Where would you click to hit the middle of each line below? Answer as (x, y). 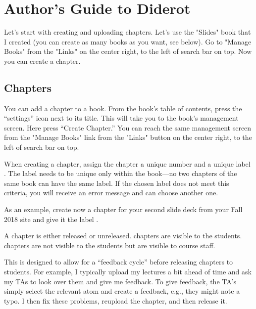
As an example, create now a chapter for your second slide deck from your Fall (123, 209)
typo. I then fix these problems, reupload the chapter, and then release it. (116, 300)
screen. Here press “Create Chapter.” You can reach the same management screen (128, 127)
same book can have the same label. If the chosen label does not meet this (117, 183)
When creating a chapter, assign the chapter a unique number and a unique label (127, 163)
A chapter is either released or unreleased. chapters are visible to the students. (123, 236)
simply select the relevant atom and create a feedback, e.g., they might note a (122, 291)
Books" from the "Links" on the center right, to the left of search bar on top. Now (128, 51)
